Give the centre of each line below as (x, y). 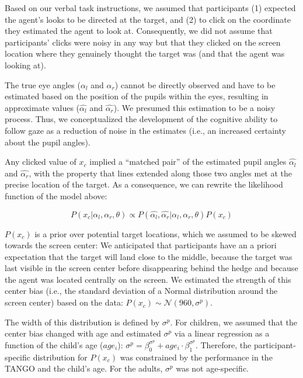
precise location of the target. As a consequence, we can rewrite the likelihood (144, 184)
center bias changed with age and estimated (83, 333)
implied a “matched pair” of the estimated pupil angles (188, 162)
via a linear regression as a (222, 333)
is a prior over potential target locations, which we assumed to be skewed (166, 233)
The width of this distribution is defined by (82, 322)
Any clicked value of (41, 162)
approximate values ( (42, 107)
